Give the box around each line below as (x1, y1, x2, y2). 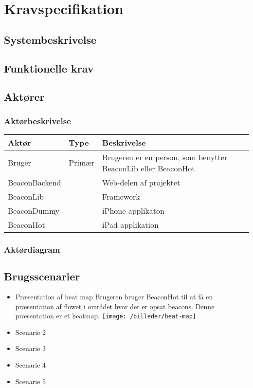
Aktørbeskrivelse (4, 114, 71, 127)
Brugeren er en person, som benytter (102, 151, 228, 163)
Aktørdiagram (4, 243, 60, 255)
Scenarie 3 (15, 343, 46, 353)
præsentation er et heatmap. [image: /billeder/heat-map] (15, 311, 196, 321)
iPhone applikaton (102, 204, 164, 216)
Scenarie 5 (15, 376, 46, 386)
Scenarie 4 (15, 360, 46, 370)
